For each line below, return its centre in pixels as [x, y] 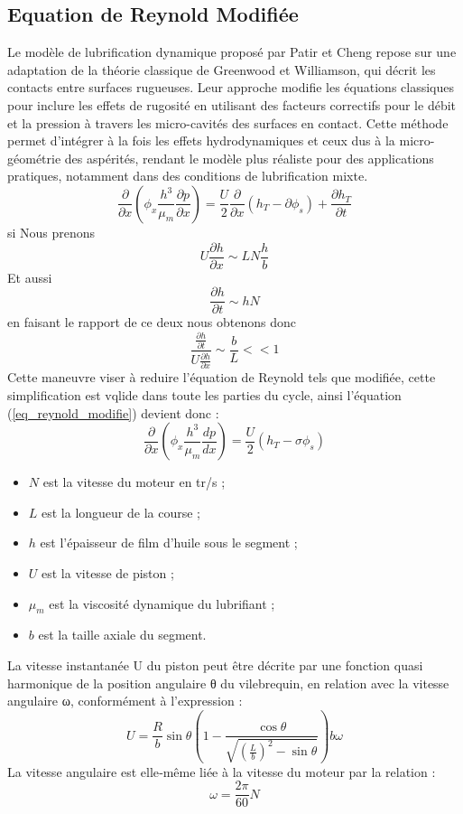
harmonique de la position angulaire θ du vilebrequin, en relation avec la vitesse [228, 683]
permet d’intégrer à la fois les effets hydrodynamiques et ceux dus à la [201, 140]
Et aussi [30, 277]
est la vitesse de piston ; [108, 572]
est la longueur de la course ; [121, 512]
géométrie [34, 158]
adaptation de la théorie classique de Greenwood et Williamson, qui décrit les [222, 69]
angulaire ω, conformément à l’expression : [125, 701]
